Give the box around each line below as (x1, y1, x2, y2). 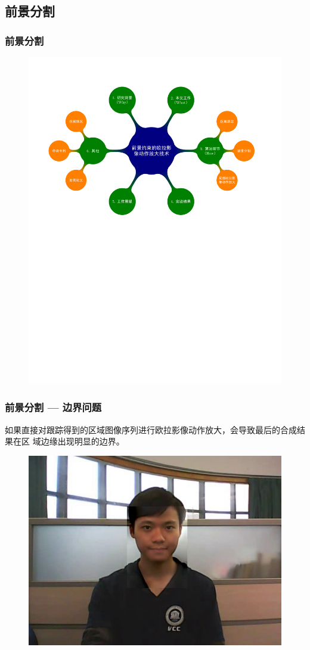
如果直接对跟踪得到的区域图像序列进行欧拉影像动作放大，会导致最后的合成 (5, 423, 297, 436)
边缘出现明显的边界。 (41, 435, 125, 447)
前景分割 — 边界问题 (5, 400, 102, 415)
